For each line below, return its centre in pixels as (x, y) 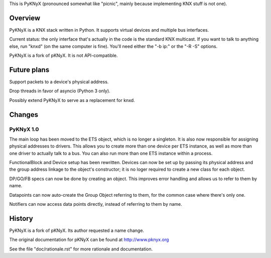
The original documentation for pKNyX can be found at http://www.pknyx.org (89, 240)
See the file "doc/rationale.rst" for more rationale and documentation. (81, 249)
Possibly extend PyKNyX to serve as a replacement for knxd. (72, 100)
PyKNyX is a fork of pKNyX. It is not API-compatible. (63, 56)
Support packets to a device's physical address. (59, 82)
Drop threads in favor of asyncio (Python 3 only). (60, 91)
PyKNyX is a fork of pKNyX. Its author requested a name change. (77, 230)
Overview (25, 18)
